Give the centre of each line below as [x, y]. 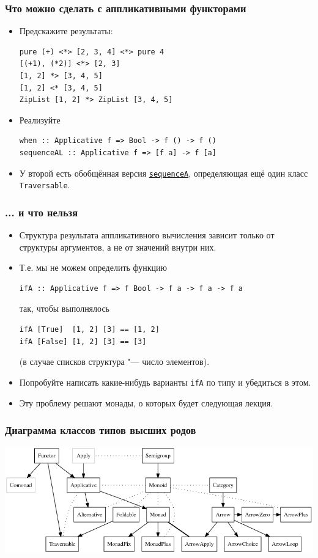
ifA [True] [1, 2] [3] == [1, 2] [89, 330]
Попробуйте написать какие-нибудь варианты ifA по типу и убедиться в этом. [165, 382]
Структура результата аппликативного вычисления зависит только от [147, 235]
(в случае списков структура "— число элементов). [114, 362]
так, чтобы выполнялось [64, 308]
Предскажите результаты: [66, 31]
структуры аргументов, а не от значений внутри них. [118, 247]
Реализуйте [40, 119]
